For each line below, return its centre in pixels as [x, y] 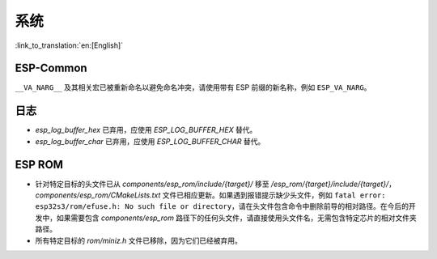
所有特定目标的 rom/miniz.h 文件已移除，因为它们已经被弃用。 [139, 240]
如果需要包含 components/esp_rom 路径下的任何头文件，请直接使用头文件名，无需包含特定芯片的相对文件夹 [236, 218]
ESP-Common [51, 68]
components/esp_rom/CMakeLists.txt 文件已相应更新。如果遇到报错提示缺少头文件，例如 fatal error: [210, 195]
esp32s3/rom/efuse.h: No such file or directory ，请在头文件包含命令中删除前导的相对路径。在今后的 [222, 206]
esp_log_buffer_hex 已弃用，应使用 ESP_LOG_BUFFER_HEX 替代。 [146, 130]
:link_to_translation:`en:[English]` [69, 45]
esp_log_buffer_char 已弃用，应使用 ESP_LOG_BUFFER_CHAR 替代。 [150, 141]
